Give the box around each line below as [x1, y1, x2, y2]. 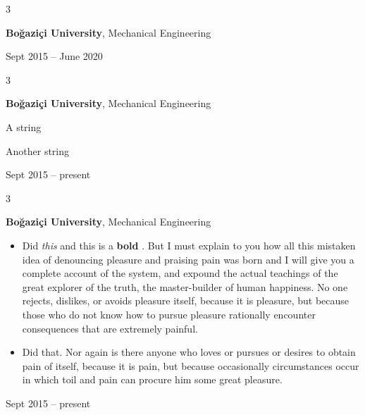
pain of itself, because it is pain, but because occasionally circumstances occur [22, 358, 359, 373]
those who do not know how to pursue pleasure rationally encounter [22, 306, 316, 321]
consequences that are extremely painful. [22, 321, 198, 335]
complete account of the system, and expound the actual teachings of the [22, 266, 338, 280]
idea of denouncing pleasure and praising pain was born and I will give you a [22, 252, 354, 266]
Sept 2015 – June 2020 [6, 49, 103, 63]
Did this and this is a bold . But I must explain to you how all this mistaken [22, 237, 356, 252]
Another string [6, 143, 70, 158]
